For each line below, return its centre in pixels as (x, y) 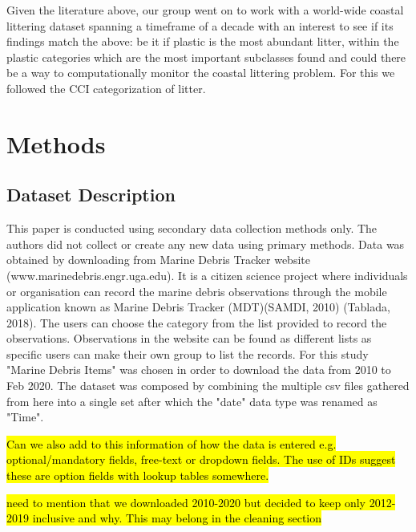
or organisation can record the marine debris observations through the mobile (197, 291)
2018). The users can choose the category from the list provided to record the (197, 322)
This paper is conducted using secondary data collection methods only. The (192, 228)
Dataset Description (91, 195)
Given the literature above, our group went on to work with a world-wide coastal (205, 10)
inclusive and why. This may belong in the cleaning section (177, 518)
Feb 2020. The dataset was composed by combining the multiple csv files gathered (208, 386)
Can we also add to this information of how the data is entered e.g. (172, 443)
